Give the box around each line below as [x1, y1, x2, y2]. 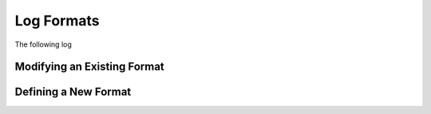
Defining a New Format [14, 85, 132, 99]
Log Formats [14, 12, 100, 29]
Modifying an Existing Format [14, 60, 165, 74]
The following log [14, 40, 72, 49]
